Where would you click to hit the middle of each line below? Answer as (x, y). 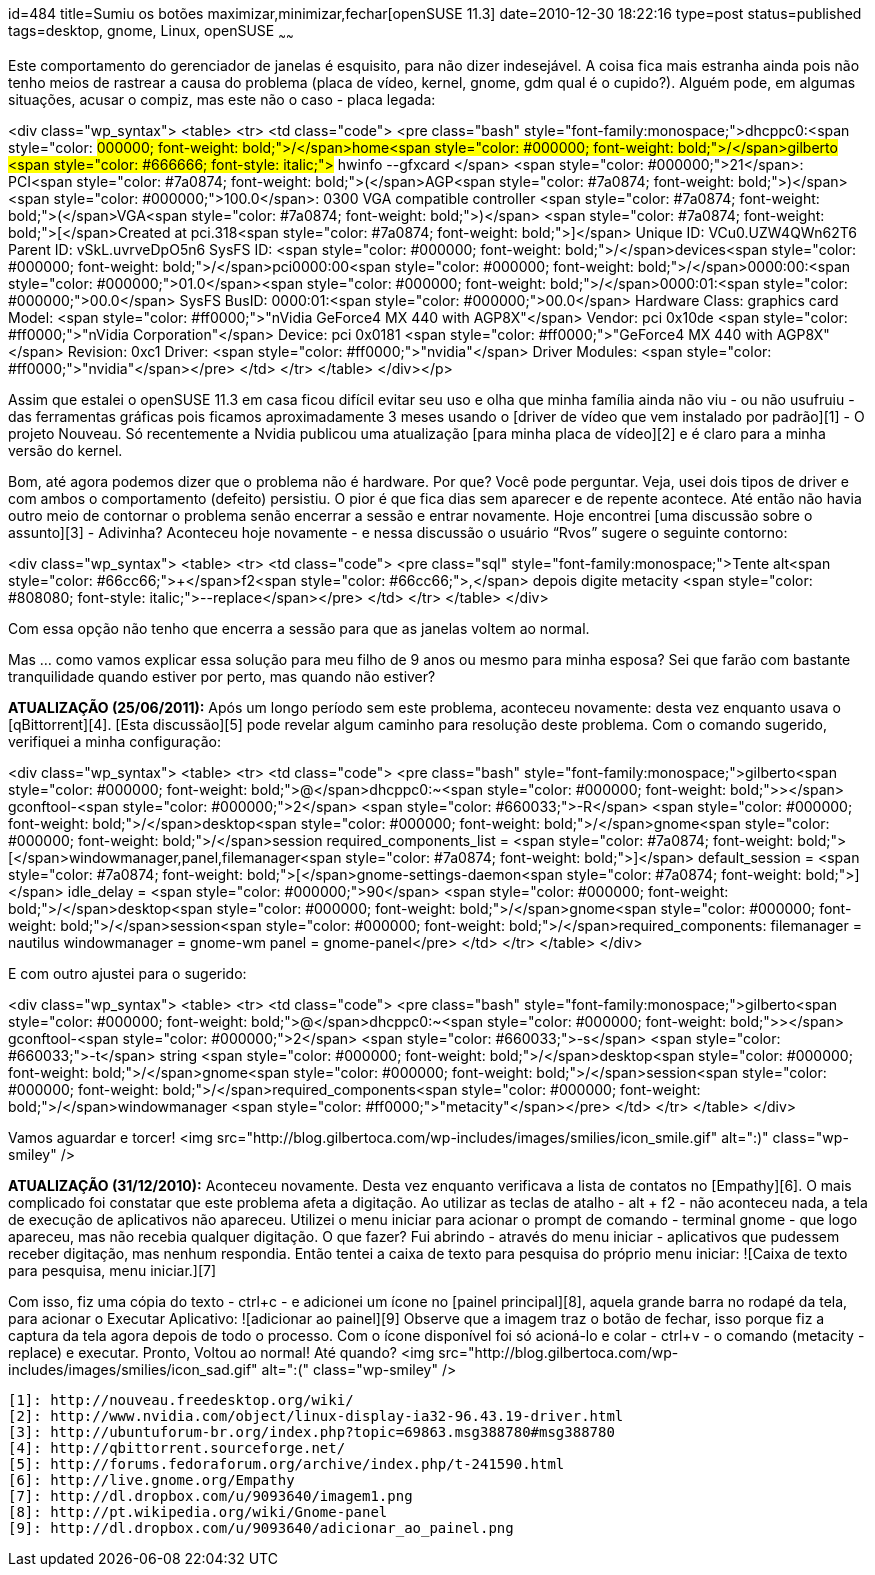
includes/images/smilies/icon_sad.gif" (133, 1369)
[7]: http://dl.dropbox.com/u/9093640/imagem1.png (210, 1495)
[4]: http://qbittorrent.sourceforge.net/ (177, 1447)
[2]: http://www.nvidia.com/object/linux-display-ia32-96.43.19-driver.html (316, 1415)
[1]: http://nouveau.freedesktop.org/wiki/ (181, 1399)
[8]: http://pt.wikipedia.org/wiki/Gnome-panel (198, 1511)
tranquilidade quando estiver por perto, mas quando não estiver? (222, 676)
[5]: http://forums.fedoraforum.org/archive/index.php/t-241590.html (286, 1463)
